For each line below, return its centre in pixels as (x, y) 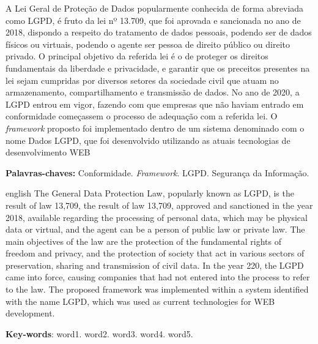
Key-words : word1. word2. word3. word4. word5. (99, 333)
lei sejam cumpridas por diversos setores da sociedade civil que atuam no (142, 80)
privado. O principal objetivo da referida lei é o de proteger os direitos (137, 56)
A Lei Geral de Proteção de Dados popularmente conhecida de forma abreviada (155, 8)
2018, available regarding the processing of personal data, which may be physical (157, 217)
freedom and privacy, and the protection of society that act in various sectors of (155, 253)
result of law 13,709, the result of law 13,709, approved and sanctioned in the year (159, 205)
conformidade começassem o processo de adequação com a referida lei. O (142, 116)
